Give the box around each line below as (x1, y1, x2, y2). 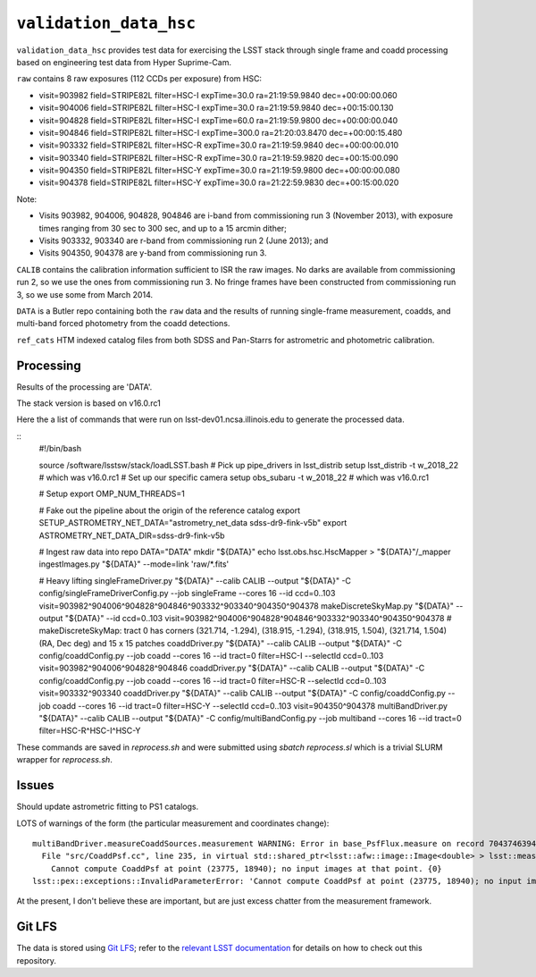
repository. (16, 955, 57, 965)
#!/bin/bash (38, 443, 82, 454)
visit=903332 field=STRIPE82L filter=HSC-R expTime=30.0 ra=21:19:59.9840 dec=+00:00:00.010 (38, 139, 399, 151)
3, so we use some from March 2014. (16, 289, 154, 299)
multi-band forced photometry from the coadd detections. (16, 318, 230, 329)
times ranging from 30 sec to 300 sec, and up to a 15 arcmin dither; (38, 223, 288, 233)
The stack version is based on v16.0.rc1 (16, 398, 161, 408)
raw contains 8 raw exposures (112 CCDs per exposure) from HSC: (16, 73, 263, 84)
